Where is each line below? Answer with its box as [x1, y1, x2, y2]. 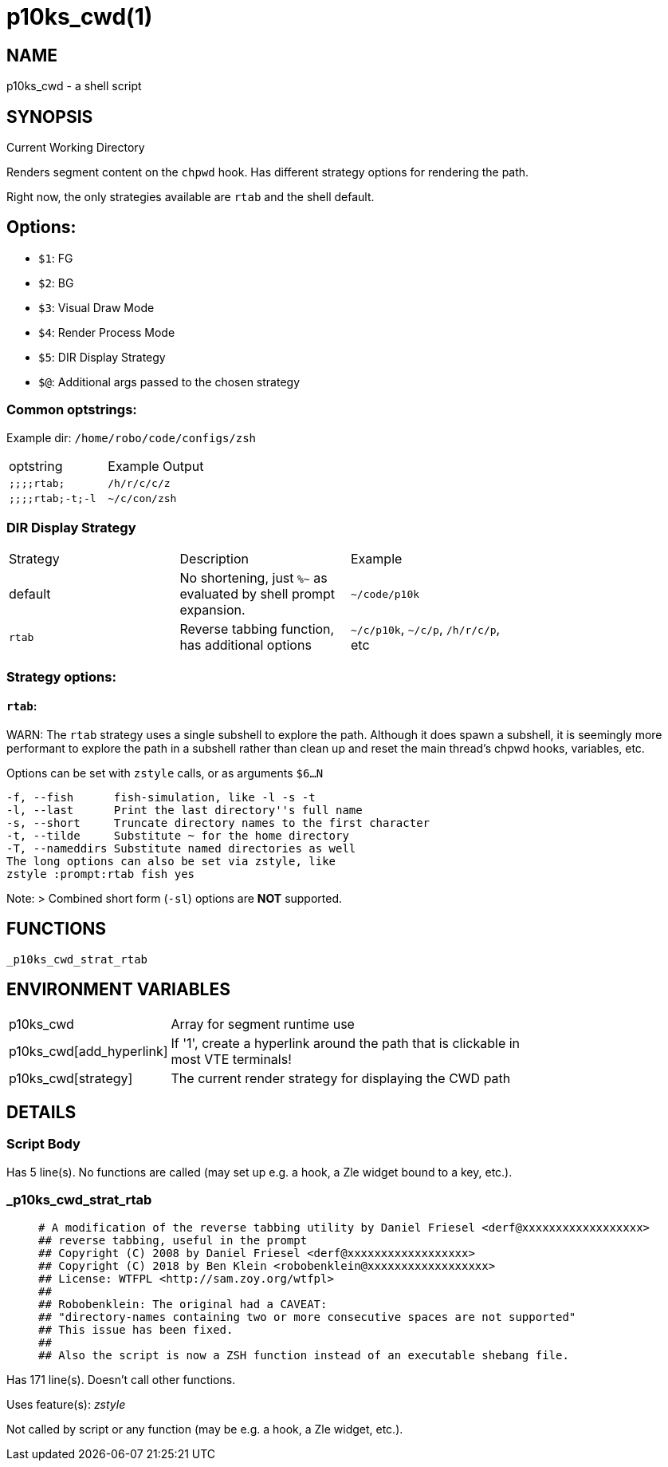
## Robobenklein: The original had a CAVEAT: [38, 1297, 328, 1311]
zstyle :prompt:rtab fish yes [6, 867, 195, 880]
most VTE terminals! [171, 1050, 292, 1067]
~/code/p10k [351, 587, 420, 600]
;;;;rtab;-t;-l [9, 492, 96, 504]
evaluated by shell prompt [179, 586, 336, 603]
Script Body [6, 1136, 81, 1153]
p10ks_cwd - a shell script [6, 79, 142, 93]
